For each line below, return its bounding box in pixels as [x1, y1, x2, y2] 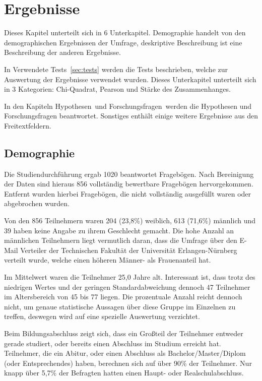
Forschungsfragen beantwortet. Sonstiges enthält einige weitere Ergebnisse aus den [4, 110, 258, 121]
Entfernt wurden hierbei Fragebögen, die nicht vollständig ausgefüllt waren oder [4, 188, 251, 199]
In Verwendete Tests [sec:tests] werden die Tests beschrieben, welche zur [4, 63, 228, 74]
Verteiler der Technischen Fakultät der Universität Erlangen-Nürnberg [20, 244, 237, 255]
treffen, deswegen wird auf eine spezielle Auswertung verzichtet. [4, 311, 200, 322]
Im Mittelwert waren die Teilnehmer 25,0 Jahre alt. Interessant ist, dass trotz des [4, 272, 255, 282]
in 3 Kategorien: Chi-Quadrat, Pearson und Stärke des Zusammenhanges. [4, 84, 231, 94]
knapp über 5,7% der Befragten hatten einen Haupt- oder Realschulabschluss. [4, 367, 244, 378]
